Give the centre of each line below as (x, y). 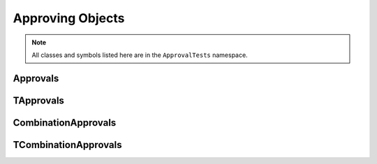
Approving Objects (69, 18)
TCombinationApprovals (67, 145)
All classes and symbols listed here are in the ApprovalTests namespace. (140, 55)
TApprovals (38, 100)
